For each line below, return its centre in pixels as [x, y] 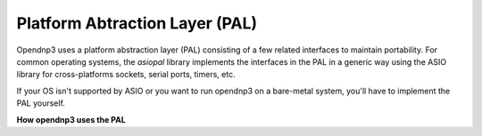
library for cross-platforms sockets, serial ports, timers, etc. [126, 75]
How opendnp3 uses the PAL [71, 119]
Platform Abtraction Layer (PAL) [137, 23]
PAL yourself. [41, 103]
